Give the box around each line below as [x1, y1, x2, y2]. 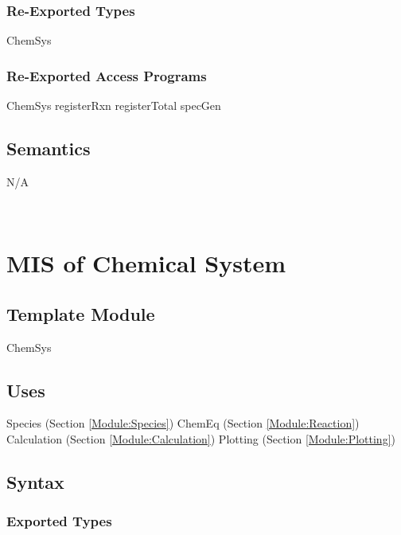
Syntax [6, 469, 64, 494]
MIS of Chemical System [6, 247, 286, 279]
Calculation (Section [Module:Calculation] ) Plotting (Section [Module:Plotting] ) [6, 430, 395, 447]
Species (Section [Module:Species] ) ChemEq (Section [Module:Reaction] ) [6, 415, 360, 432]
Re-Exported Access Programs [6, 65, 207, 85]
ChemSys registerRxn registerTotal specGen [6, 97, 221, 114]
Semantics [6, 136, 91, 161]
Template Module [6, 301, 155, 326]
